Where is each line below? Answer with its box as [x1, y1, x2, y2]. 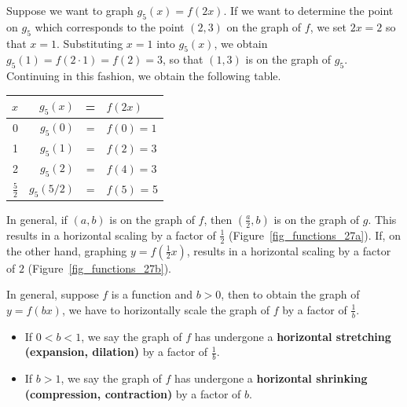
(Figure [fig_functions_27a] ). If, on [228, 226, 401, 243]
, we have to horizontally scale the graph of [61, 301, 270, 317]
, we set [310, 18, 346, 35]
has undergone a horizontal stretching [194, 328, 391, 344]
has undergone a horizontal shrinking [174, 370, 368, 387]
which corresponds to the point [35, 18, 185, 35]
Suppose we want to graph [6, 2, 134, 18]
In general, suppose [6, 286, 99, 302]
